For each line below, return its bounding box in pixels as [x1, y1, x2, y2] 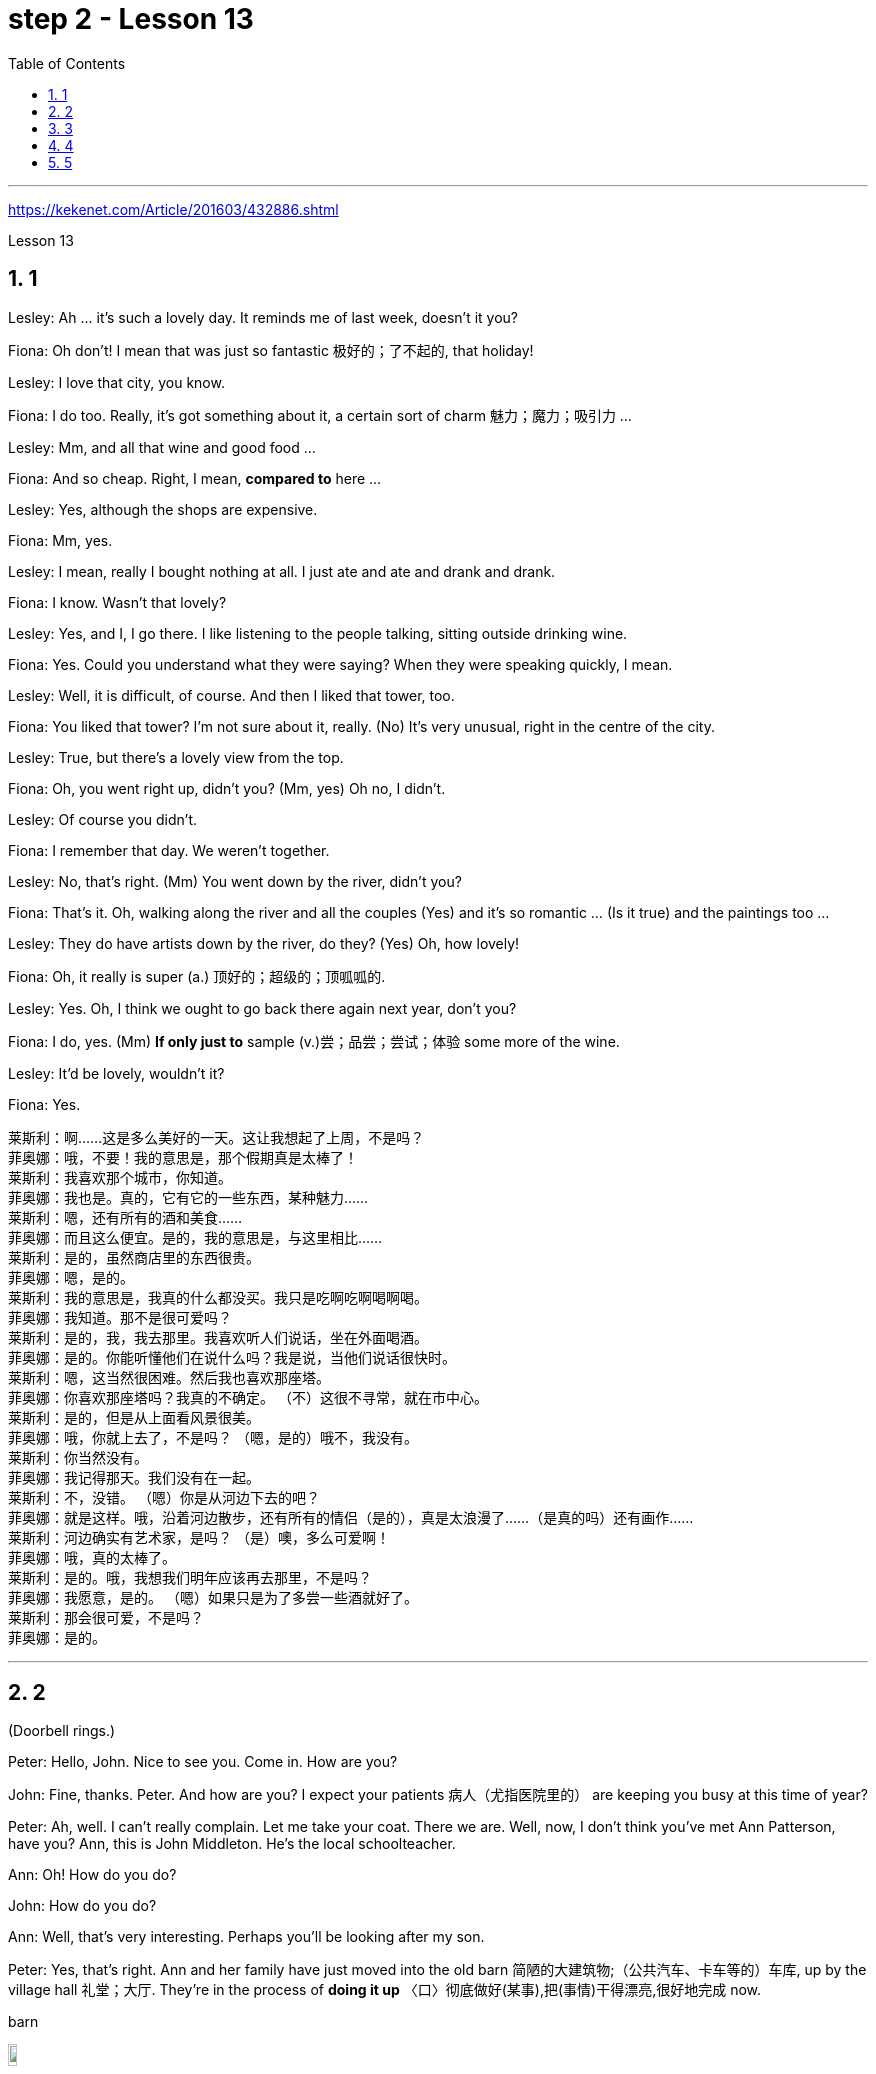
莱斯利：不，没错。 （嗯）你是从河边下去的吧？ [8, 1488, 320, 1506]
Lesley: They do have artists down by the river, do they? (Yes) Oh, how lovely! [8, 934, 520, 952]
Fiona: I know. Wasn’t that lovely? [8, 593, 227, 611]
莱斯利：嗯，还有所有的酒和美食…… [8, 1208, 243, 1226]
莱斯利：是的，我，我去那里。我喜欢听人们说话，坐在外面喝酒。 [8, 1328, 428, 1346]
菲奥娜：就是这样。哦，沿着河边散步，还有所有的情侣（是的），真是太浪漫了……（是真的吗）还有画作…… [8, 1508, 694, 1526]
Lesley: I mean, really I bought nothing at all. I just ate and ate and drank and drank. [8, 562, 556, 580]
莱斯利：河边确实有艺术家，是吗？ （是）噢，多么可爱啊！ [8, 1528, 390, 1546]
